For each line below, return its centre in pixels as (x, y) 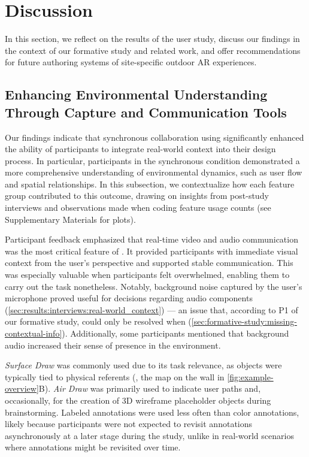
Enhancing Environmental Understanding (136, 94)
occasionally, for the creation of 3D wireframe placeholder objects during (138, 400)
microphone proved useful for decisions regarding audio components (129, 298)
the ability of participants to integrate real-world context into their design (140, 149)
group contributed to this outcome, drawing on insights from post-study (137, 196)
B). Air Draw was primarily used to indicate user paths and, (150, 388)
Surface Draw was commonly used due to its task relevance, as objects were (143, 365)
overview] (22, 388)
